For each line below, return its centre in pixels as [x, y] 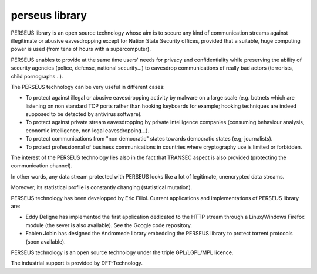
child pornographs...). [37, 76]
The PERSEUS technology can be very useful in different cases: [88, 87]
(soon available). [45, 242]
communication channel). [42, 166]
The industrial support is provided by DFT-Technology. [77, 263]
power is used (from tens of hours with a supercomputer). [81, 49]
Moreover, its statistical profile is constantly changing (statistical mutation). [102, 187]
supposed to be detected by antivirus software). [84, 114]
